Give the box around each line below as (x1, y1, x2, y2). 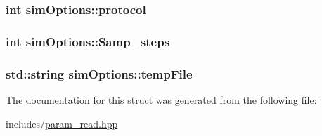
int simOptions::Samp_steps (6, 32, 170, 50)
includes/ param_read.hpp (6, 116, 118, 130)
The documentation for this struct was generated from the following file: (6, 92, 317, 107)
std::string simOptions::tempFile (6, 64, 193, 82)
